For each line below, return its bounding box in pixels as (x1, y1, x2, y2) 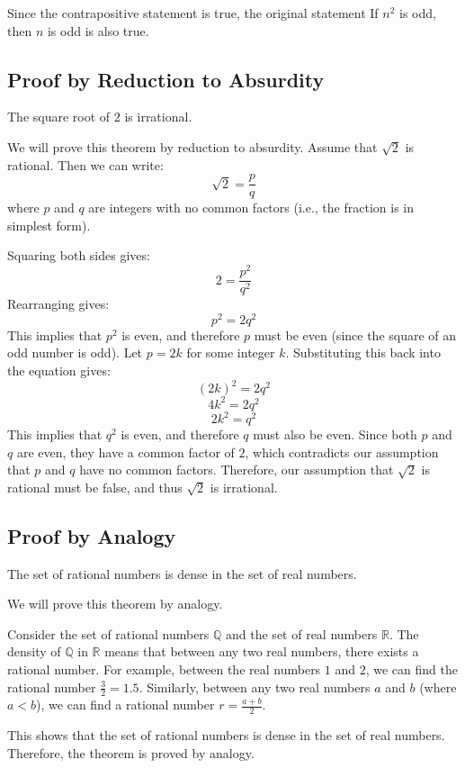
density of (7, 642, 61, 661)
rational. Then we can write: (7, 155, 164, 174)
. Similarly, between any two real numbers (139, 677, 371, 696)
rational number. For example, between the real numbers (7, 660, 321, 679)
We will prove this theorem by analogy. (7, 594, 223, 613)
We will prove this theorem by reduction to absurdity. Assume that (7, 137, 378, 156)
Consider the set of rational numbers (7, 624, 210, 643)
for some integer (186, 343, 275, 362)
